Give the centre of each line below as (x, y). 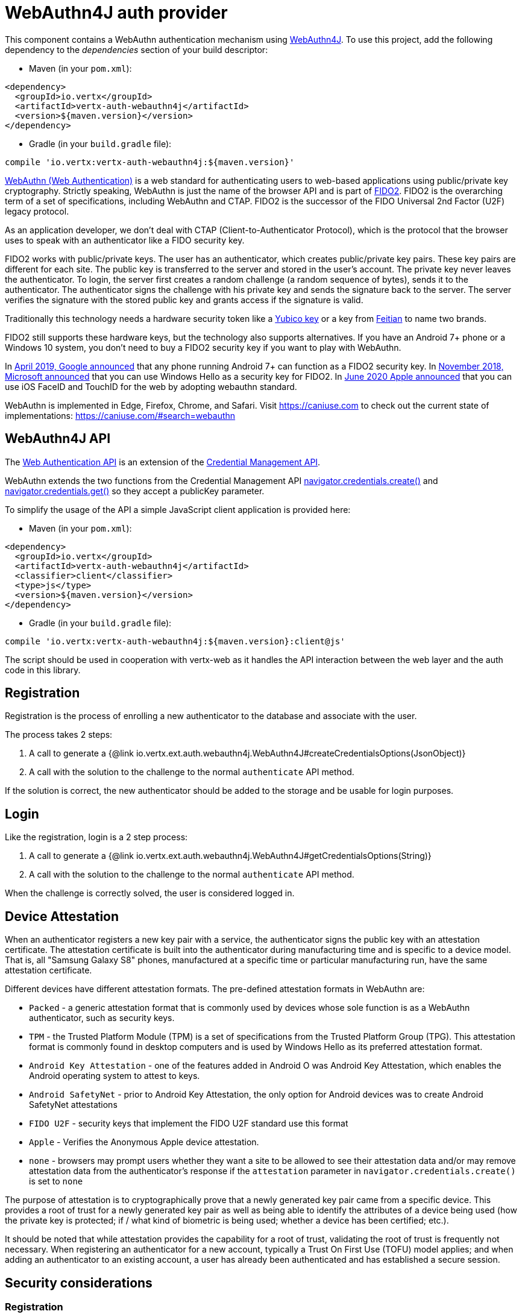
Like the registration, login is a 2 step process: (96, 837)
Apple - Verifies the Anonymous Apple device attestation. (144, 1142)
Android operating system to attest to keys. (115, 1076)
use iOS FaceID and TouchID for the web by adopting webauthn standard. (151, 386)
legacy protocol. (37, 211)
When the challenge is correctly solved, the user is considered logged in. (150, 893)
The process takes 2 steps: (59, 735)
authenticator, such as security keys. (102, 1018)
